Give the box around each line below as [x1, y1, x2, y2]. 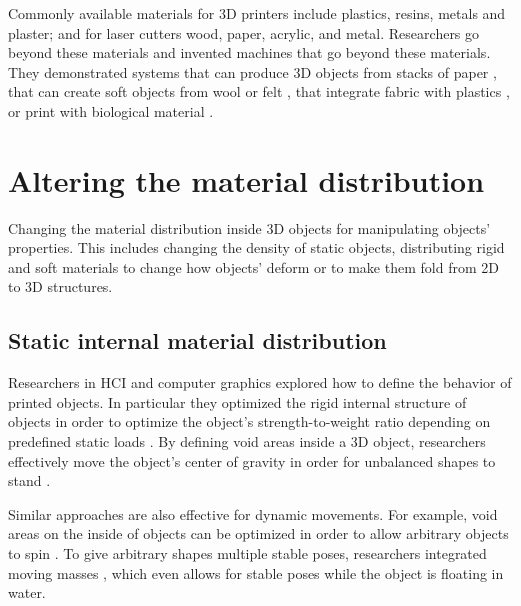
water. [8, 582, 46, 603]
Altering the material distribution [8, 159, 485, 200]
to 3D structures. [8, 276, 113, 297]
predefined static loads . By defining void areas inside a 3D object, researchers [8, 431, 486, 452]
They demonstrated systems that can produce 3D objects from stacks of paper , [8, 61, 497, 82]
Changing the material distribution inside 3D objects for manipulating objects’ [8, 217, 491, 238]
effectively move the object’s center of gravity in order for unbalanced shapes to [8, 450, 496, 471]
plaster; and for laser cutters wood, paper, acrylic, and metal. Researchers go [8, 22, 480, 43]
